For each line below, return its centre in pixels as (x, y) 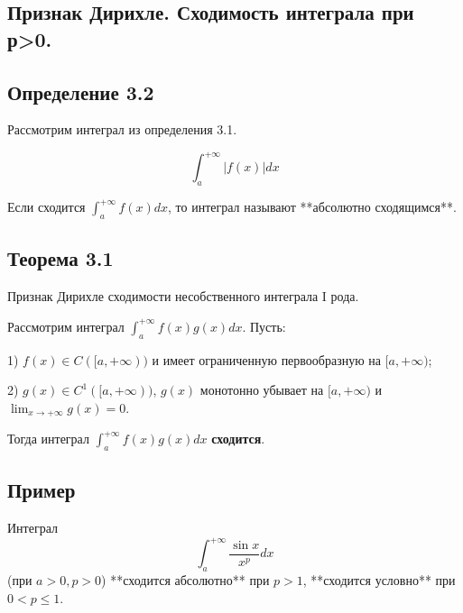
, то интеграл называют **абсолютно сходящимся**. (312, 207)
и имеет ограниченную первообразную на (267, 359)
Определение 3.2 (81, 91)
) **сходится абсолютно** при (185, 580)
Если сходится (46, 207)
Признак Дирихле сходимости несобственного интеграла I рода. (183, 296)
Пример (42, 490)
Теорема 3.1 (60, 258)
